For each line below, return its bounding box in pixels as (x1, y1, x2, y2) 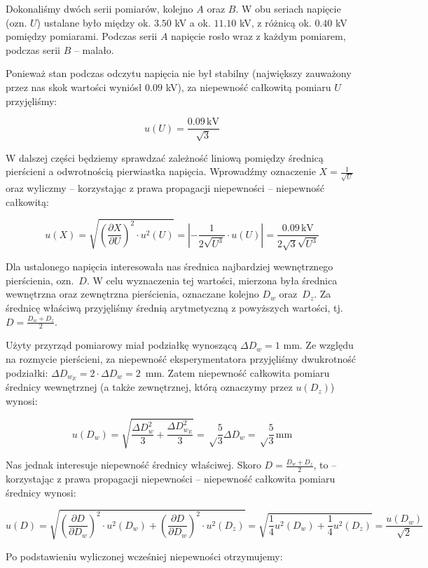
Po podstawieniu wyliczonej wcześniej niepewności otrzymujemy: (6, 548, 283, 563)
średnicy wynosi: (6, 485, 76, 499)
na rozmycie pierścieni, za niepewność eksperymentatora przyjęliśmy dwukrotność (6, 352, 356, 366)
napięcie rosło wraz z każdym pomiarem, (171, 29, 346, 43)
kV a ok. (174, 15, 211, 29)
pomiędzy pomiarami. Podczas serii (6, 29, 158, 43)
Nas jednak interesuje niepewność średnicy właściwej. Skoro (6, 457, 261, 472)
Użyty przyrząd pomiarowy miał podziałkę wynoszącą (6, 338, 237, 352)
